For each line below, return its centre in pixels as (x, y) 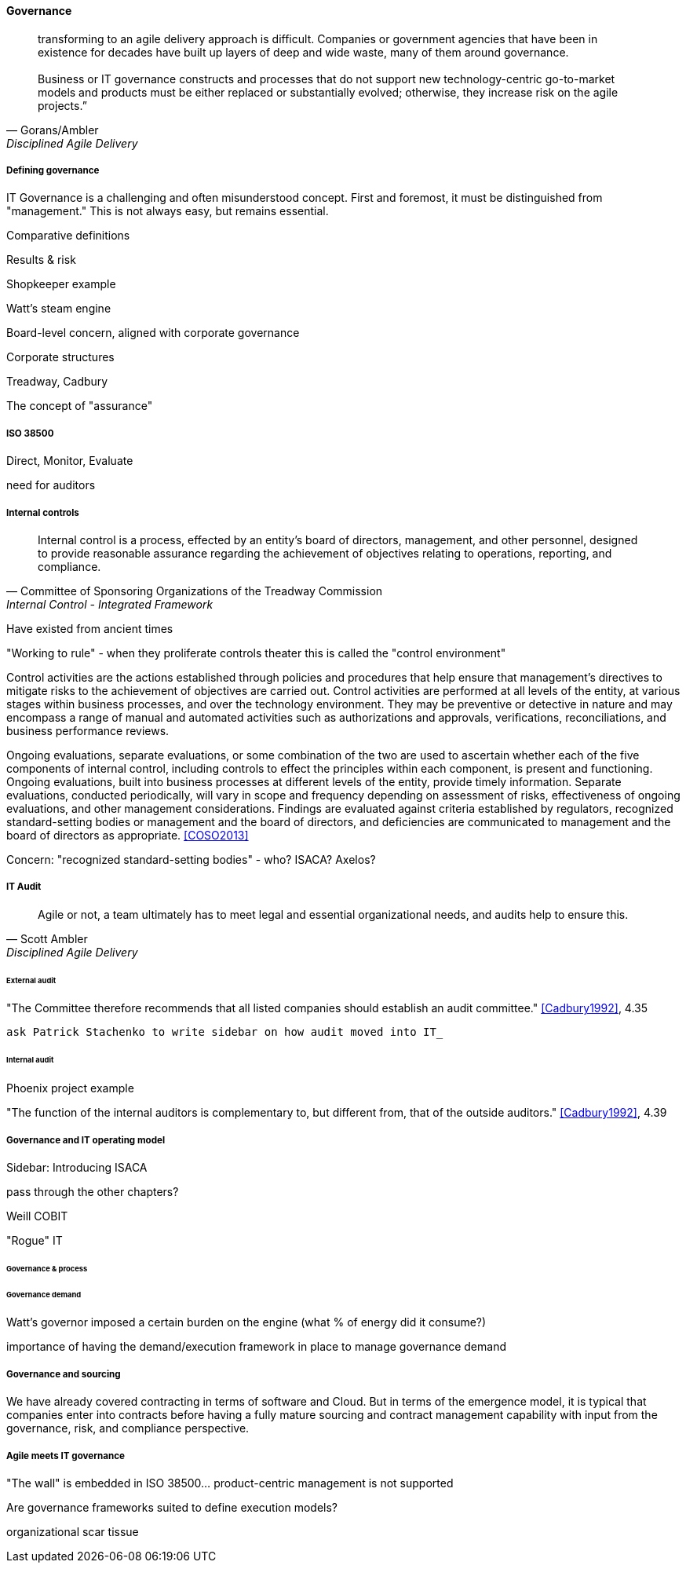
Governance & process (47, 1268)
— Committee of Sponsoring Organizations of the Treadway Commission (195, 591)
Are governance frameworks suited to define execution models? (172, 1507)
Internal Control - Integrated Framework (110, 604)
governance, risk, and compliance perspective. (128, 1428)
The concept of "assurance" (80, 406)
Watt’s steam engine (59, 309)
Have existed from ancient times (90, 628)
